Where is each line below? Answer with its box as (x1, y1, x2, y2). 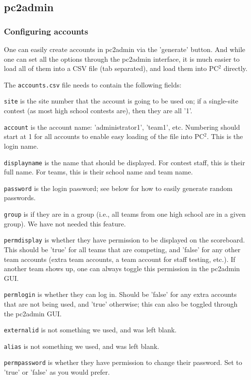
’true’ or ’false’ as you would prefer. (4, 367, 110, 377)
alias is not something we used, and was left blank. (4, 341, 160, 351)
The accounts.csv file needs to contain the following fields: (4, 79, 181, 89)
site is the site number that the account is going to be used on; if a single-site (4, 96, 238, 106)
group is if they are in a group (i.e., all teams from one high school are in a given (4, 209, 246, 219)
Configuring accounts (4, 25, 89, 37)
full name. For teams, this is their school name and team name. (4, 167, 193, 177)
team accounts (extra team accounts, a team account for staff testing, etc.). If (4, 254, 235, 264)
